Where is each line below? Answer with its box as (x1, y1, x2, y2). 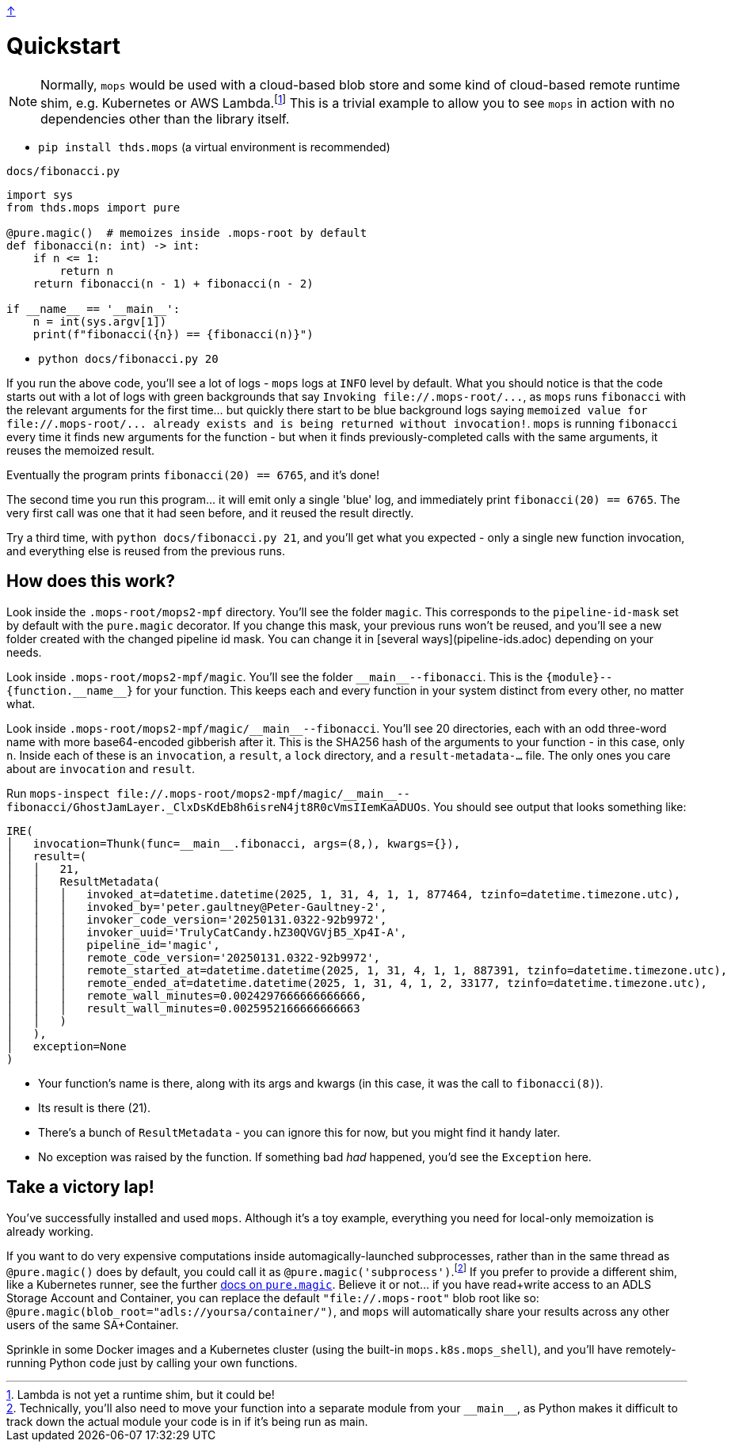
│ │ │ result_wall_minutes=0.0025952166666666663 (6, 1001, 360, 1015)
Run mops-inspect (6, 786, 110, 800)
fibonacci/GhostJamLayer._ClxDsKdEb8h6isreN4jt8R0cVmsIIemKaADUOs (6, 800, 428, 814)
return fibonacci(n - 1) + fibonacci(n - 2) (32, 276, 314, 290)
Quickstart (6, 32, 121, 59)
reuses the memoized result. (6, 443, 155, 457)
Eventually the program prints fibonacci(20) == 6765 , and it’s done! (6, 467, 380, 482)
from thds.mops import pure (6, 200, 181, 214)
